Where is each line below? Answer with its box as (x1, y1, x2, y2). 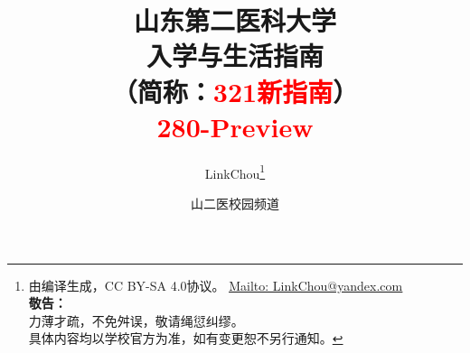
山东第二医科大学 (133, 2, 336, 39)
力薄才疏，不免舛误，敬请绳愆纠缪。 (28, 311, 244, 330)
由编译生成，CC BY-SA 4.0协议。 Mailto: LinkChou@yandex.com (28, 275, 403, 294)
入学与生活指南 (146, 37, 324, 74)
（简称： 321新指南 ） (111, 72, 359, 109)
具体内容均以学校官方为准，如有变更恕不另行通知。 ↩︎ (28, 329, 343, 348)
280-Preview (156, 107, 314, 144)
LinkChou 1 (204, 161, 266, 182)
